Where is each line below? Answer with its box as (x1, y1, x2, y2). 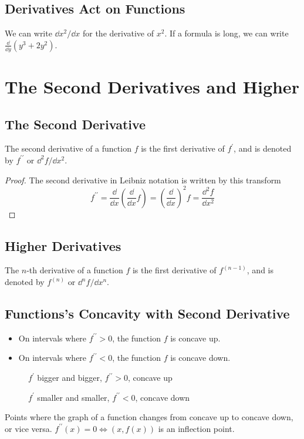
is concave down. (170, 351, 231, 364)
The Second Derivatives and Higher (5, 74, 299, 98)
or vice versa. (5, 422, 52, 434)
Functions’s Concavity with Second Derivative (5, 304, 290, 323)
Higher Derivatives (5, 236, 121, 254)
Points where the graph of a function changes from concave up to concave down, (5, 411, 293, 423)
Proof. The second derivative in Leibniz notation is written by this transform (5, 173, 281, 186)
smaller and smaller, (37, 391, 110, 403)
